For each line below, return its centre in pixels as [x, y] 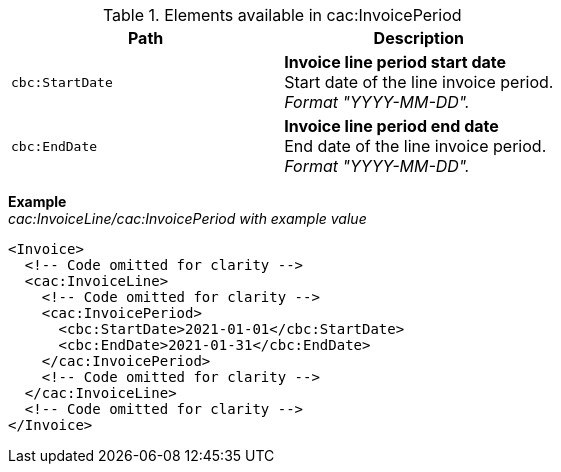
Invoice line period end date [391, 126]
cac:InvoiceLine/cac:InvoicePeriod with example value [187, 218]
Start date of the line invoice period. [419, 82]
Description [419, 38]
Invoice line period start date [395, 62]
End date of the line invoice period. [415, 146]
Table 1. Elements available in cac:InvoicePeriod [282, 15]
